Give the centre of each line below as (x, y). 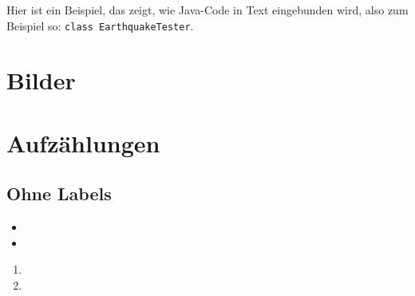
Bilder (41, 80)
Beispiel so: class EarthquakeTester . (100, 25)
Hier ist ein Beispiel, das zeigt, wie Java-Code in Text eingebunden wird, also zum (207, 10)
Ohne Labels (59, 193)
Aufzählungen (83, 142)
